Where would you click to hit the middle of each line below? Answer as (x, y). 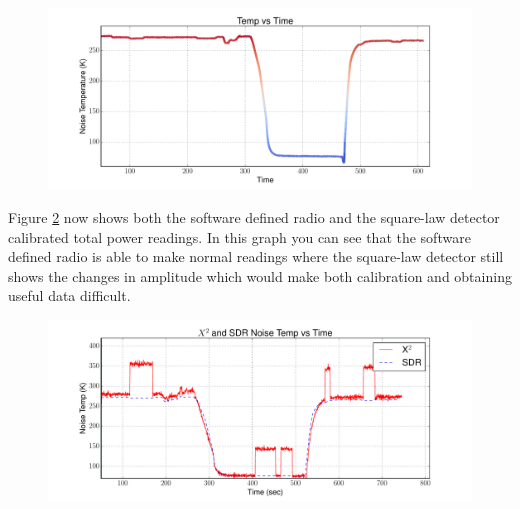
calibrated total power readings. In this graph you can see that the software (239, 236)
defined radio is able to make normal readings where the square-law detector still (256, 256)
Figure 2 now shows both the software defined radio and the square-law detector (254, 216)
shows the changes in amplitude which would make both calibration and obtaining (260, 275)
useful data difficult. (69, 295)
